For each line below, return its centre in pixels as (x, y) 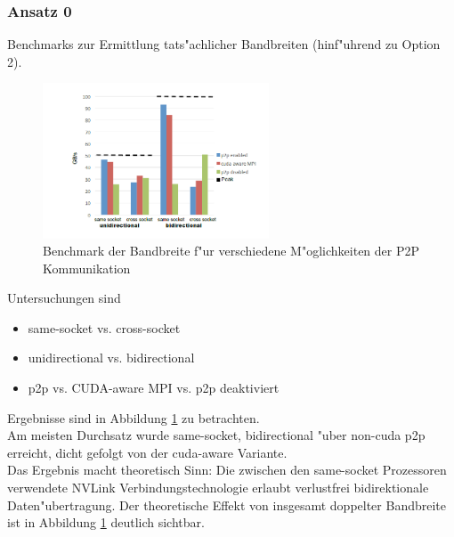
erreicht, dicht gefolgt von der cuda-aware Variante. (147, 452)
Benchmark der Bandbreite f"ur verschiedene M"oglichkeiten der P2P (231, 251)
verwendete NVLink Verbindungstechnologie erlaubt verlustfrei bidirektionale (218, 488)
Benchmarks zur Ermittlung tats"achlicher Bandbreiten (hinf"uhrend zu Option (224, 44)
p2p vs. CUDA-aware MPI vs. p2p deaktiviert (154, 388)
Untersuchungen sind (64, 298)
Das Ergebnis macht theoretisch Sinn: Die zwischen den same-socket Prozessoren (227, 470)
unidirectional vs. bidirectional (111, 358)
